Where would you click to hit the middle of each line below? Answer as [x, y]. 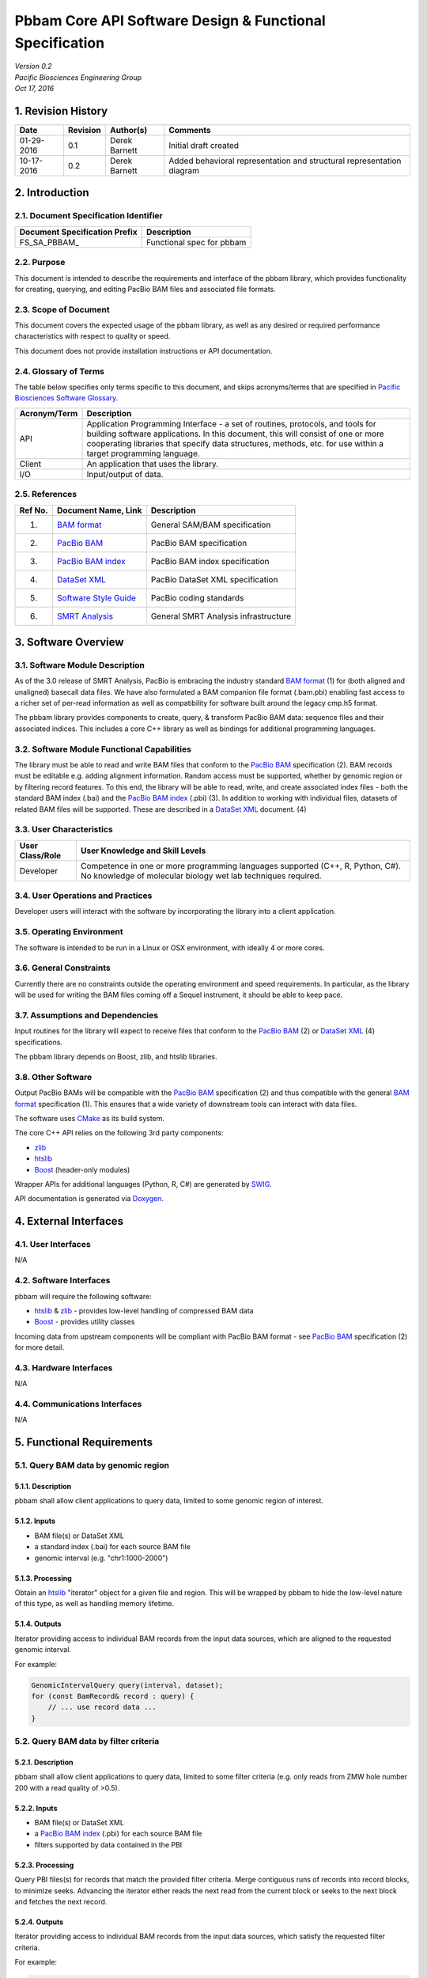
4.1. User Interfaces [53, 1245]
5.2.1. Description [44, 1762]
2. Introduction [52, 193]
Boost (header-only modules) [82, 1169]
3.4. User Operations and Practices [83, 896]
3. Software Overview [69, 642]
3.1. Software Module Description [80, 665]
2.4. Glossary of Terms [59, 371]
